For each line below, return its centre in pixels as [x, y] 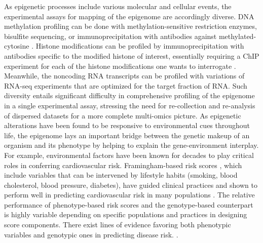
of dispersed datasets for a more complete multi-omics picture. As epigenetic [123, 115]
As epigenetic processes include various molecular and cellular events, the [118, 6]
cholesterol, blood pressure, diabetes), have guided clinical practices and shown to [131, 185]
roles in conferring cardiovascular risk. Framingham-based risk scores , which [123, 165]
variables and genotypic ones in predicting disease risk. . [91, 234]
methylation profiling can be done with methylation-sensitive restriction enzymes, [130, 26]
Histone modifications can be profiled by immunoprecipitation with [140, 46]
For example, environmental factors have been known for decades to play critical [129, 155]
